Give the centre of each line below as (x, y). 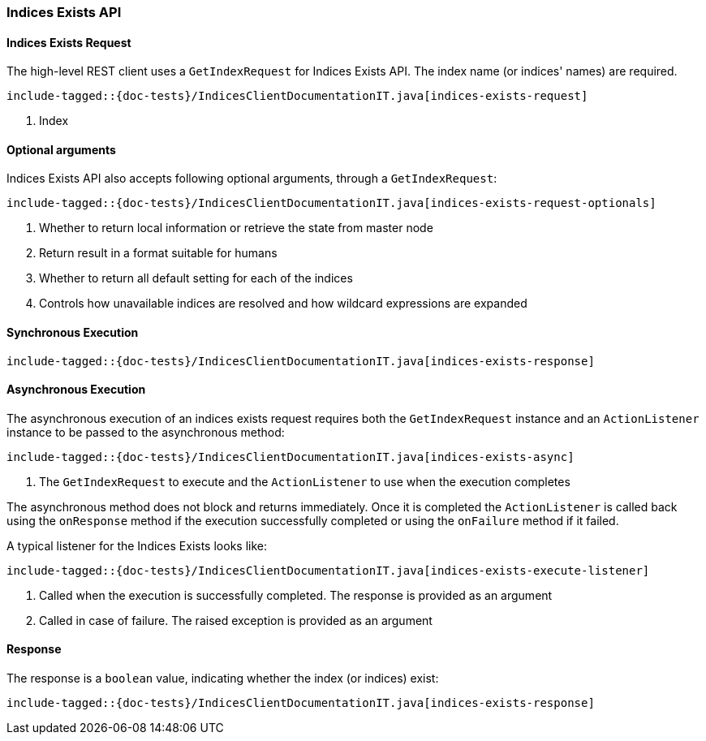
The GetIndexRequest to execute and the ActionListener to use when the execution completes (305, 481)
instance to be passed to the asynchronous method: (146, 432)
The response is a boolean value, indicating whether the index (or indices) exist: (223, 679)
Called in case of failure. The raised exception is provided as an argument (236, 620)
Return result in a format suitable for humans (158, 253)
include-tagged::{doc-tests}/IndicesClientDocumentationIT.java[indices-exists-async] (291, 457)
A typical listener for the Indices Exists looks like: (137, 545)
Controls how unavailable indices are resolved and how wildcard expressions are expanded (283, 304)
